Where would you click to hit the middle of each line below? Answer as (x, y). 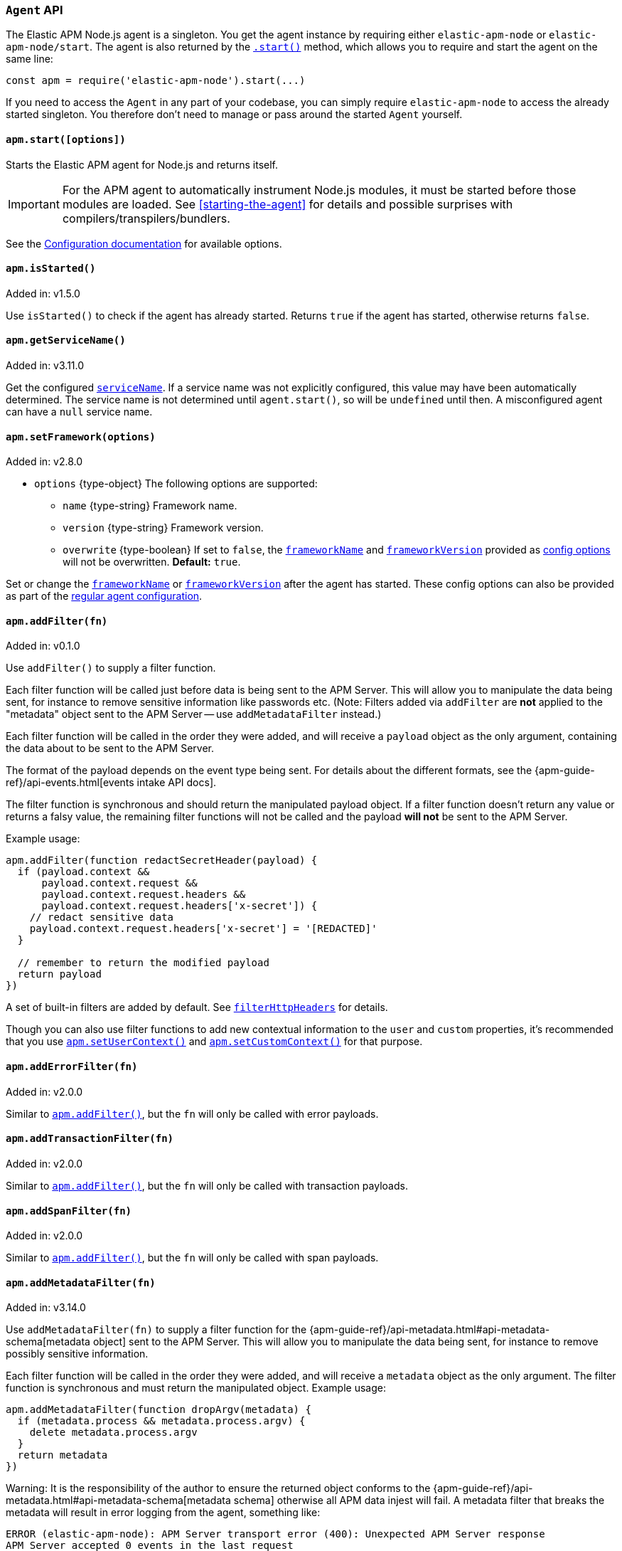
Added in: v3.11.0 (45, 366)
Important (34, 204)
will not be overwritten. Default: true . (152, 562)
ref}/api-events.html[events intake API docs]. (111, 783)
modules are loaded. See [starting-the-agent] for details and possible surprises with (288, 204)
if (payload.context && (84, 872)
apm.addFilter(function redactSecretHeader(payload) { (162, 861)
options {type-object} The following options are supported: (176, 484)
